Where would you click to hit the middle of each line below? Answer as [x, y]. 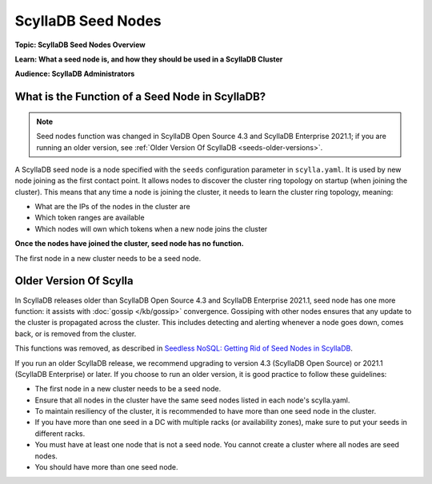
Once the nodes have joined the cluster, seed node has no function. [129, 244]
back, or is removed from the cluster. [76, 333]
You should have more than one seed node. [107, 467]
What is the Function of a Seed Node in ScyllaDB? [140, 97]
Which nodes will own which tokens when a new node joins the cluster [151, 228]
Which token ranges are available [90, 218]
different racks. [60, 433]
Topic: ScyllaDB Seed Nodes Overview [80, 45]
